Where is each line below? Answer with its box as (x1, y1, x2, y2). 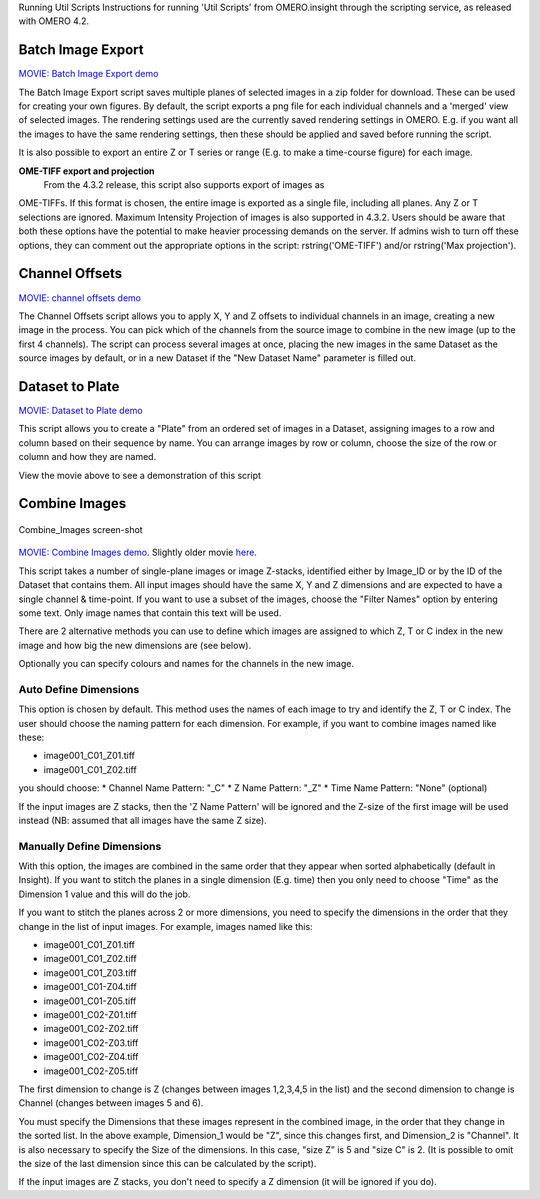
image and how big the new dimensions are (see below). (18, 639, 252, 651)
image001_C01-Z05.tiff (43, 995, 137, 1007)
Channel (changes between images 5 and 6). (18, 1097, 204, 1109)
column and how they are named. (18, 451, 157, 463)
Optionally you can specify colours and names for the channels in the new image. (18, 658, 355, 670)
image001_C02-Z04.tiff (43, 1051, 139, 1063)
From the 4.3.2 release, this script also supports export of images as (43, 179, 325, 191)
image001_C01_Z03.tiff (43, 966, 137, 979)
